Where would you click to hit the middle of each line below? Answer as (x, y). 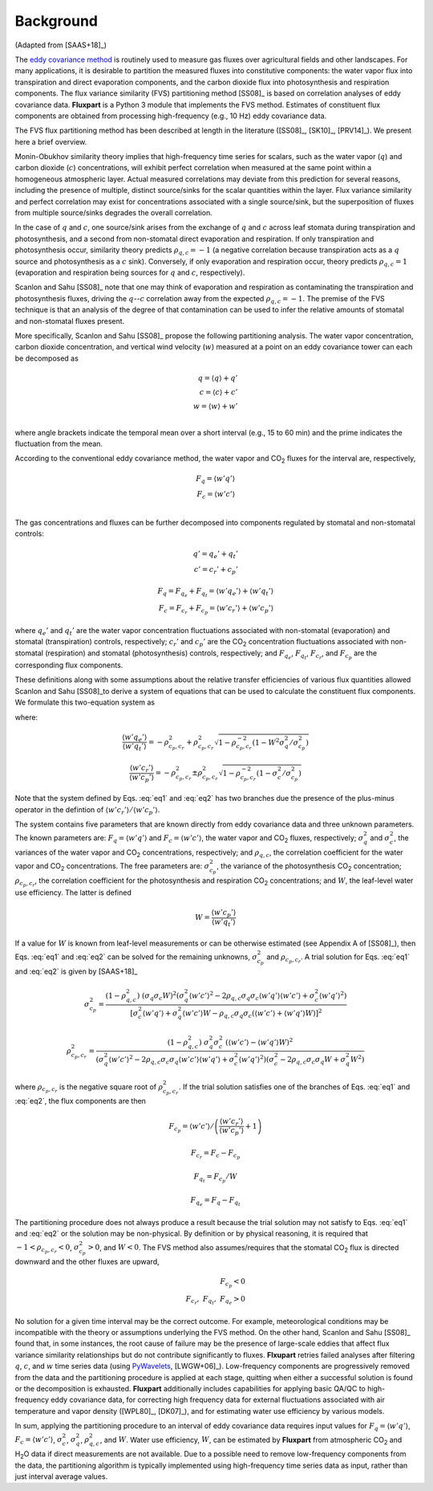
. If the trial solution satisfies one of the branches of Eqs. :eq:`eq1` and (295, 1087)
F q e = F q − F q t (215, 1201)
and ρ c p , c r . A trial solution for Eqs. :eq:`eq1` (338, 958)
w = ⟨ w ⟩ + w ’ (215, 406)
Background (56, 21)
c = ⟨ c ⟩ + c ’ (219, 392)
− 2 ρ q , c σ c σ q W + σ (313, 1060)
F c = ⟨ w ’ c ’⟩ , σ (39, 1440)
